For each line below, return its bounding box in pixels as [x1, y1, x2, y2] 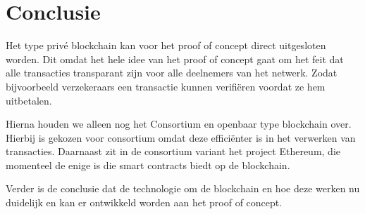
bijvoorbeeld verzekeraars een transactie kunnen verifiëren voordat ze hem [6, 79, 326, 93]
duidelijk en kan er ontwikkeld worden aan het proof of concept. [6, 195, 283, 210]
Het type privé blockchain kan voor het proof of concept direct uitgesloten [6, 38, 326, 53]
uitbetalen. [6, 93, 52, 107]
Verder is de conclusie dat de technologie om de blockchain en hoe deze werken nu [6, 181, 360, 196]
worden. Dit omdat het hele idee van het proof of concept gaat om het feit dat [6, 51, 344, 66]
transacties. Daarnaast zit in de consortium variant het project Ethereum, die [6, 144, 340, 159]
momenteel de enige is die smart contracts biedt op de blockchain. [6, 157, 290, 172]
